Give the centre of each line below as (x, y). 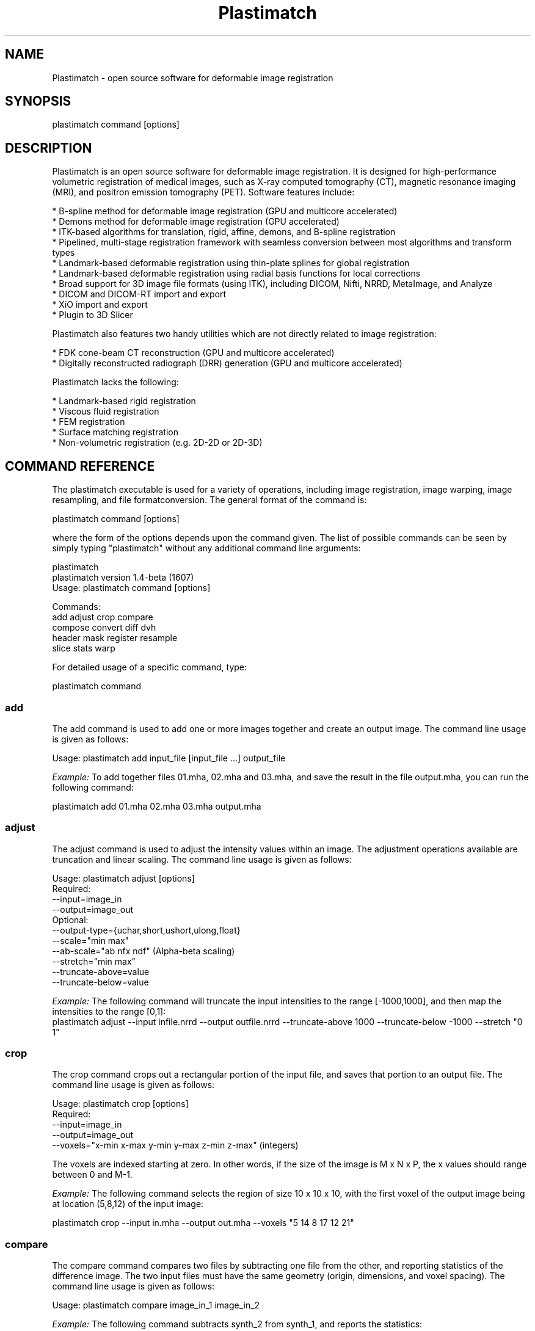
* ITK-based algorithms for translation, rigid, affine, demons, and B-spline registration (224, 232)
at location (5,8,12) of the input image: (128, 1204)
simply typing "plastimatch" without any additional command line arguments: (206, 548)
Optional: (70, 919)
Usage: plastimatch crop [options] (120, 1104)
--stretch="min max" (94, 961)
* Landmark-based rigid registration (124, 401)
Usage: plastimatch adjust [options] (123, 878)
